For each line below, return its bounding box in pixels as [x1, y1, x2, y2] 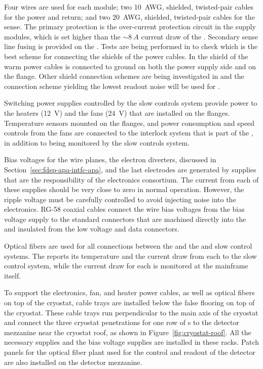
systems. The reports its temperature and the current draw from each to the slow [4, 250, 257, 261]
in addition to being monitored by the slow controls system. [4, 137, 190, 148]
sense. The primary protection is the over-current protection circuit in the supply [4, 21, 256, 32]
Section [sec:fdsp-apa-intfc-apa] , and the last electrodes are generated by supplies [4, 164, 256, 174]
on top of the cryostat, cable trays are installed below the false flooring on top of [4, 297, 255, 308]
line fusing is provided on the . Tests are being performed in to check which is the [4, 41, 258, 52]
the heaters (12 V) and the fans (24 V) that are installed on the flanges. [4, 107, 230, 118]
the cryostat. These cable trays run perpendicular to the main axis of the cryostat [4, 307, 258, 317]
